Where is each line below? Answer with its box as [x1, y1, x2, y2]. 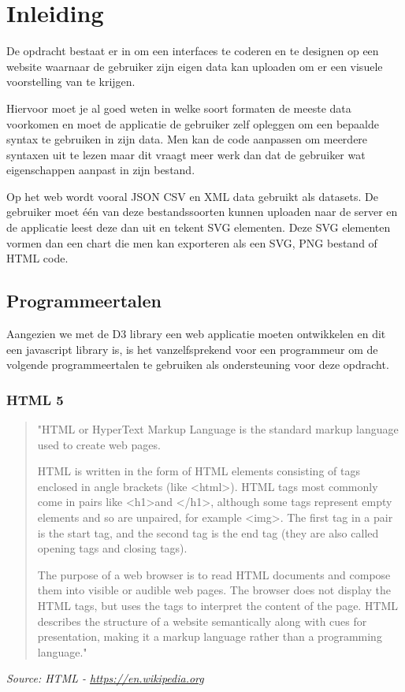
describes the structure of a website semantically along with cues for [37, 612, 367, 629]
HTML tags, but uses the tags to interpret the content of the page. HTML [37, 597, 399, 613]
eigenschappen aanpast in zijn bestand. [6, 162, 195, 178]
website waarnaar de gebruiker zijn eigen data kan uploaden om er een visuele [6, 58, 383, 74]
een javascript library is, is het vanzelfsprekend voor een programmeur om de [6, 340, 378, 357]
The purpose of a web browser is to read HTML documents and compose [37, 566, 391, 582]
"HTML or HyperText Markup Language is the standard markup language [37, 421, 399, 437]
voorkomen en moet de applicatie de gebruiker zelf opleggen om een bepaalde [6, 115, 379, 132]
